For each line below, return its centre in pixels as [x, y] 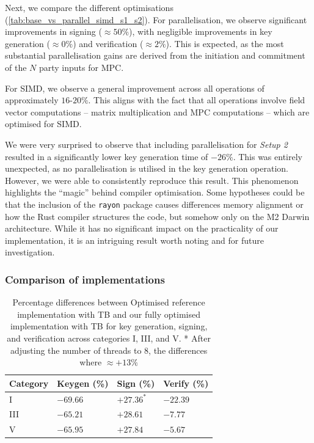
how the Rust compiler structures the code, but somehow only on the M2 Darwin [157, 216]
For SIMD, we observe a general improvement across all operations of [135, 88]
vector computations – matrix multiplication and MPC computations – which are [157, 112]
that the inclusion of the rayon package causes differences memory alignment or [154, 204]
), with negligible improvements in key [201, 31]
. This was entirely [268, 156]
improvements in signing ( [53, 31]
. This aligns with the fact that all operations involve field [197, 100]
